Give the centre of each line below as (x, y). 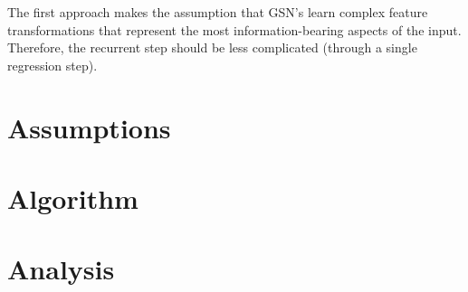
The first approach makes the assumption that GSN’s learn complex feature (218, 12)
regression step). (53, 65)
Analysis (61, 269)
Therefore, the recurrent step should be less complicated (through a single (212, 47)
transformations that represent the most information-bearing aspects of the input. (234, 29)
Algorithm (73, 198)
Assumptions (89, 127)
